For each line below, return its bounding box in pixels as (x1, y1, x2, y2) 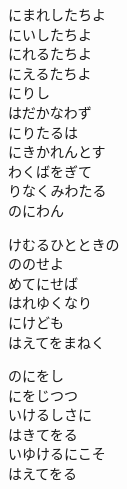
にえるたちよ (8, 62, 92, 83)
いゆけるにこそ (8, 443, 106, 464)
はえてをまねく (8, 331, 106, 352)
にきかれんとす (8, 141, 106, 162)
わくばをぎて (8, 160, 92, 181)
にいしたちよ (8, 23, 92, 44)
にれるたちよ (8, 43, 92, 64)
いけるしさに (8, 404, 92, 425)
